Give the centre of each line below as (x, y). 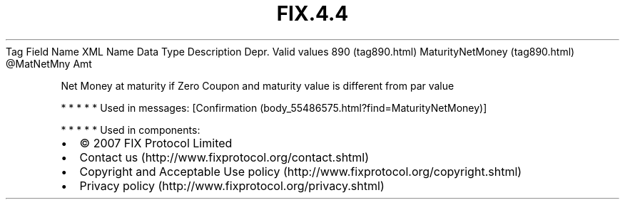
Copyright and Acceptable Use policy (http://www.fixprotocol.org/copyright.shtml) (301, 171)
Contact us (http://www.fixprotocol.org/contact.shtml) (224, 157)
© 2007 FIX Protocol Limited (156, 143)
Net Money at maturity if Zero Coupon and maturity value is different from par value (258, 85)
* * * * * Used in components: (131, 130)
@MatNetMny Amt (49, 63)
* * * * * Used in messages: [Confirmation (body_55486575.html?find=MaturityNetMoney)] (274, 107)
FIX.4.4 (312, 14)
